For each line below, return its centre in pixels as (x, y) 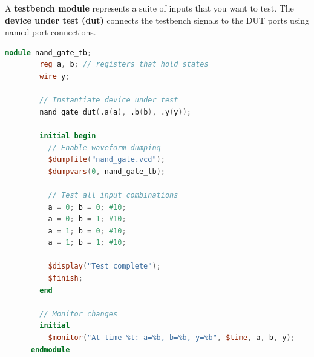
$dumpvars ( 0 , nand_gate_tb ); (106, 171)
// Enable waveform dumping (104, 148)
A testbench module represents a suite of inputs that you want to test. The (149, 8)
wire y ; (55, 76)
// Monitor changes (79, 314)
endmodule (50, 349)
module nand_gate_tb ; (48, 52)
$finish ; (65, 279)
